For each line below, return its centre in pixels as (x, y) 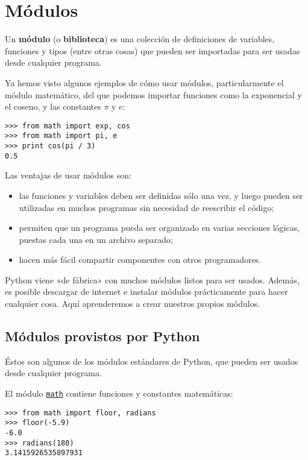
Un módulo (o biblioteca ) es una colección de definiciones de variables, (140, 39)
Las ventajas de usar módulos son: (68, 175)
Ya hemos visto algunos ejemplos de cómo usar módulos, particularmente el (144, 82)
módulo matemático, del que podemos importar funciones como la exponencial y (153, 94)
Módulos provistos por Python (102, 336)
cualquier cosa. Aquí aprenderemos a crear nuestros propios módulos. (133, 304)
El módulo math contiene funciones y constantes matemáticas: (119, 393)
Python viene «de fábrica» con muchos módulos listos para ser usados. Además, (152, 279)
